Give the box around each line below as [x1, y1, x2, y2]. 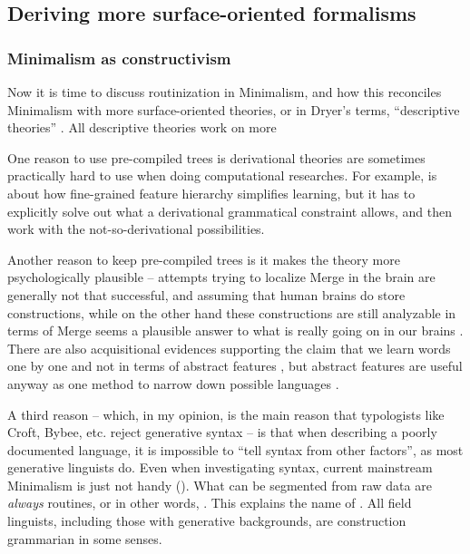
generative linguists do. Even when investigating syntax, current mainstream [7, 458, 433, 477]
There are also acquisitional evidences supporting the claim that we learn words [7, 338, 451, 357]
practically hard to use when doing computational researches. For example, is [7, 166, 437, 185]
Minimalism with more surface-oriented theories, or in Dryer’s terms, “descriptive [7, 100, 460, 119]
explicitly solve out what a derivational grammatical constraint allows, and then [7, 201, 452, 220]
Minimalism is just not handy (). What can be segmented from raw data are [7, 475, 432, 494]
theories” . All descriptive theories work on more [7, 118, 277, 137]
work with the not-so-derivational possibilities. [7, 219, 265, 238]
